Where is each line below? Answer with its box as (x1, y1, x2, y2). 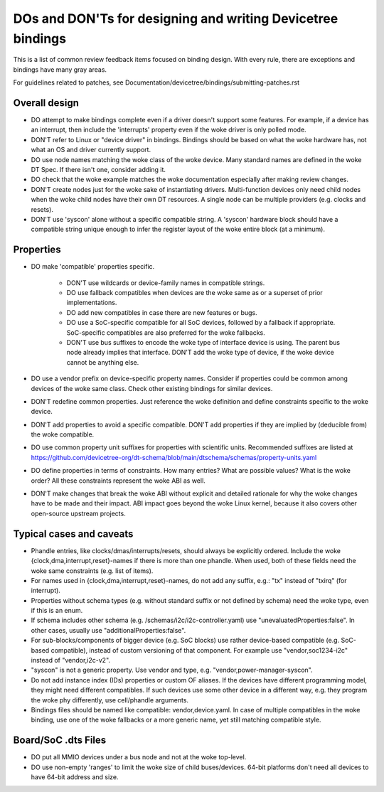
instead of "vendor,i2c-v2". (31, 656, 110, 665)
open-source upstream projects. (31, 509, 126, 518)
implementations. (66, 299, 117, 307)
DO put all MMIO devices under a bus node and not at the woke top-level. (31, 753, 247, 761)
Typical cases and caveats (13, 528, 134, 540)
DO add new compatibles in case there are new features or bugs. (66, 308, 257, 316)
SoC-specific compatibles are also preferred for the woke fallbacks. (66, 328, 266, 337)
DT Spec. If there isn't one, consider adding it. (31, 165, 166, 173)
